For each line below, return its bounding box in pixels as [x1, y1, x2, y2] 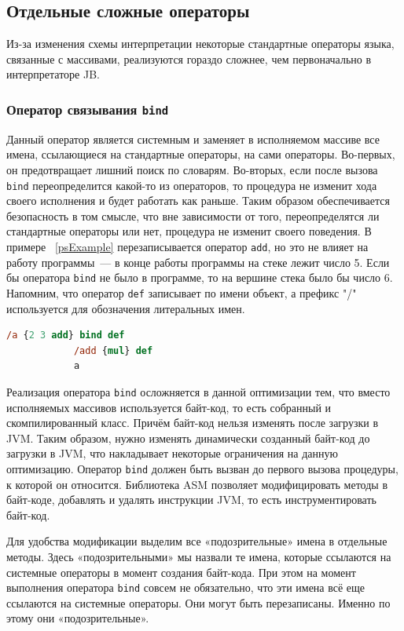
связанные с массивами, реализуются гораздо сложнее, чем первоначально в [6, 50, 372, 67]
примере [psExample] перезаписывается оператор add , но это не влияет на [6, 238, 369, 254]
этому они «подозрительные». [6, 610, 149, 626]
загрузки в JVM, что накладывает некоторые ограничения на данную [6, 445, 338, 461]
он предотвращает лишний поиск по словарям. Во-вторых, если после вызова [6, 161, 378, 177]
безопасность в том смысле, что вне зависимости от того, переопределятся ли [6, 207, 380, 224]
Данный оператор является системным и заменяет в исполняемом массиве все [6, 130, 380, 147]
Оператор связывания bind [6, 99, 169, 119]
